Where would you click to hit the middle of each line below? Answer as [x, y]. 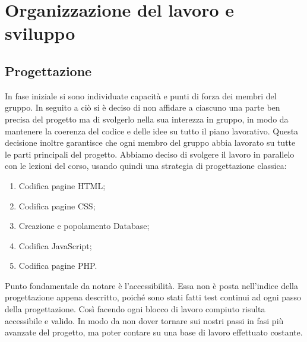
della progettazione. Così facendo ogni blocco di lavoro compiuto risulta [135, 309]
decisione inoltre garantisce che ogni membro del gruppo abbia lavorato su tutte [150, 142]
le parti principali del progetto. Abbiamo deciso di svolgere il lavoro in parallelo [150, 154]
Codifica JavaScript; [55, 245]
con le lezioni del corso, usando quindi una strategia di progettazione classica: [146, 166]
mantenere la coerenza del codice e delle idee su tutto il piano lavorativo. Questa [152, 131]
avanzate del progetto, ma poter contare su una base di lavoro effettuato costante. [154, 332]
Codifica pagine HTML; [62, 185]
